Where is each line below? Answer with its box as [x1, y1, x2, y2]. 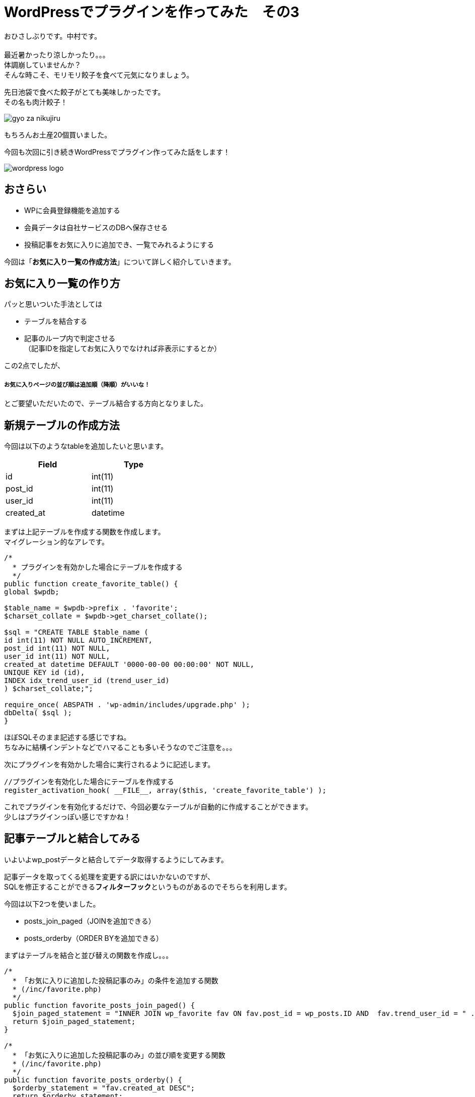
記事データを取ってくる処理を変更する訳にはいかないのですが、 [4, 872, 215, 881]
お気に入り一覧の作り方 [4, 277, 120, 290]
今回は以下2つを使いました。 [4, 899, 100, 908]
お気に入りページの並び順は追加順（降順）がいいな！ [4, 381, 150, 388]
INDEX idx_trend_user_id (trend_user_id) [4, 676, 170, 685]
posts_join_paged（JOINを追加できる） [24, 916, 155, 925]
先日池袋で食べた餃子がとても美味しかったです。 [4, 87, 165, 96]
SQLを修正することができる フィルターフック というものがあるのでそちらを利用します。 [4, 882, 291, 891]
